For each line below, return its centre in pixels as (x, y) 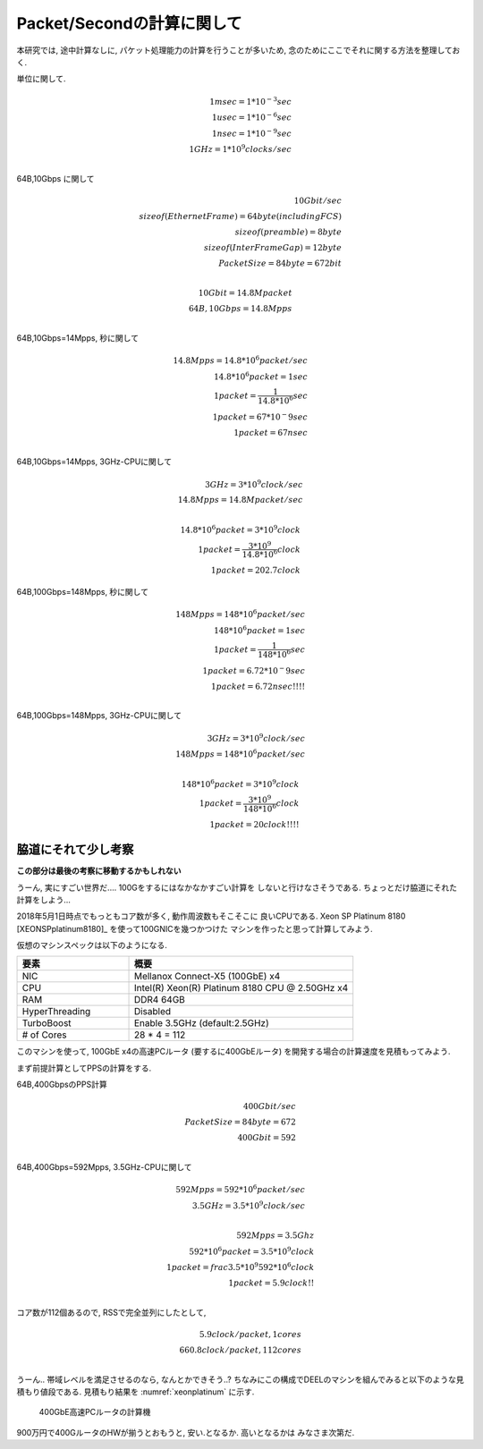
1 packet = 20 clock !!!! (254, 824)
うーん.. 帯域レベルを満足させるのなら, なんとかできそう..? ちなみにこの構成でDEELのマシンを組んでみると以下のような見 (240, 1379)
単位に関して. (41, 79)
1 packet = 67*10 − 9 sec (260, 416)
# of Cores (44, 1035)
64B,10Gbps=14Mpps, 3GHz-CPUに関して (94, 462)
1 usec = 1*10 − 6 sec (252, 117)
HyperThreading (56, 1012)
